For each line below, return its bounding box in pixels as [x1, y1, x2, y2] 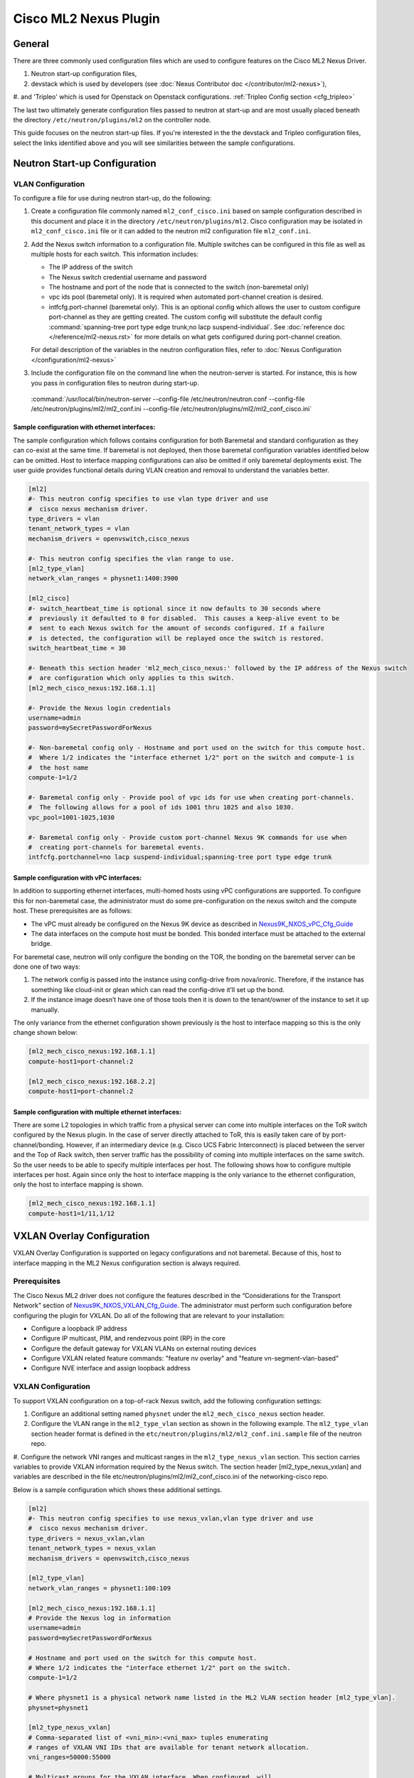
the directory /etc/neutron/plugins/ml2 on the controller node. [13, 116, 211, 124]
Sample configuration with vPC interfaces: [13, 873, 142, 882]
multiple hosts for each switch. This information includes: [31, 250, 199, 258]
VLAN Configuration [13, 179, 85, 188]
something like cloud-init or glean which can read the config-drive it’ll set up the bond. [31, 985, 285, 994]
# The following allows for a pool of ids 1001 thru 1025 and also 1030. [28, 804, 295, 811]
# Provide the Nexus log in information [28, 1614, 171, 1622]
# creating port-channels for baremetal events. [28, 843, 205, 851]
